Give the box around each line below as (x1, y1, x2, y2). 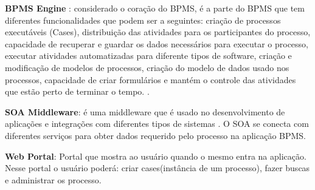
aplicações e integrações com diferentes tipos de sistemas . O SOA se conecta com (5, 117, 309, 130)
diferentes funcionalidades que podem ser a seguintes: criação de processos (5, 13, 281, 26)
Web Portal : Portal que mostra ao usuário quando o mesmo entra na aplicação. (5, 149, 306, 162)
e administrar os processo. (5, 173, 102, 186)
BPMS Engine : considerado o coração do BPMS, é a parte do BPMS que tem (5, 2, 305, 14)
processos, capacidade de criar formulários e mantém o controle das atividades (5, 73, 296, 86)
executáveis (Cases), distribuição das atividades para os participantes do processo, (5, 25, 311, 38)
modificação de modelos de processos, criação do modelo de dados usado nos (5, 61, 289, 73)
